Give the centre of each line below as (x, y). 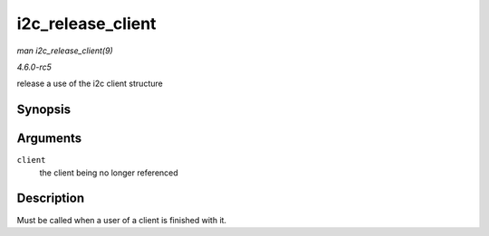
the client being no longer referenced (109, 173)
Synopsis (44, 110)
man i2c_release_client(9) (65, 51)
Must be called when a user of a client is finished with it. (121, 220)
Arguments (49, 139)
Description (51, 198)
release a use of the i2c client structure (90, 84)
